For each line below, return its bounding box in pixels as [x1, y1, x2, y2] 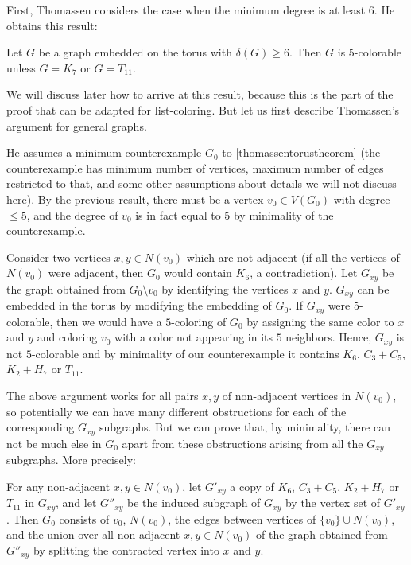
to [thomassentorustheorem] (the [222, 144, 381, 161]
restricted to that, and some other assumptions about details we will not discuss [6, 175, 397, 192]
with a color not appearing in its [114, 329, 273, 345]
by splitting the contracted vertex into [33, 541, 219, 558]
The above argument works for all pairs [6, 387, 199, 403]
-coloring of [171, 313, 227, 329]
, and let [55, 494, 97, 511]
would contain [164, 264, 232, 281]
